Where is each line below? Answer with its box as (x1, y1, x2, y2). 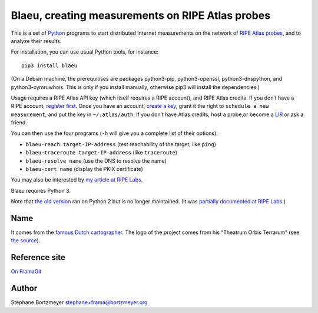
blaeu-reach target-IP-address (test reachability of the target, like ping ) (25, 140, 217, 147)
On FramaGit (11, 268, 42, 275)
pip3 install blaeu (21, 62, 78, 69)
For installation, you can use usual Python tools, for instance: (11, 48, 159, 55)
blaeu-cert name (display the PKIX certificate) (25, 166, 144, 173)
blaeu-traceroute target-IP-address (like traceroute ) (25, 149, 178, 156)
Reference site (11, 252, 66, 262)
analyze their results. (11, 37, 62, 44)
